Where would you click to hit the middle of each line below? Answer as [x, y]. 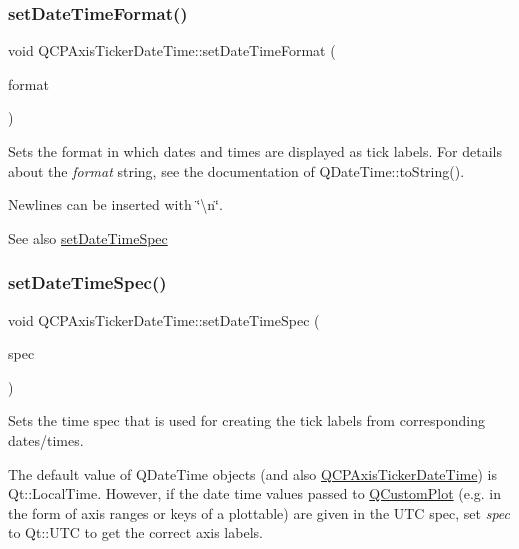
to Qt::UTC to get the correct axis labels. [135, 532]
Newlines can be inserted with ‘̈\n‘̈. [115, 204]
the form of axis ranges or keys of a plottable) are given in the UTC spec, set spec [259, 512]
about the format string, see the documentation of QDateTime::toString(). [236, 170]
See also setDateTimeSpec [88, 237]
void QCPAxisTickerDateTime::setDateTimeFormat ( [172, 50]
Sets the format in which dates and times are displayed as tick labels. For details [255, 151]
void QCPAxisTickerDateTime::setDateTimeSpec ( [164, 319]
